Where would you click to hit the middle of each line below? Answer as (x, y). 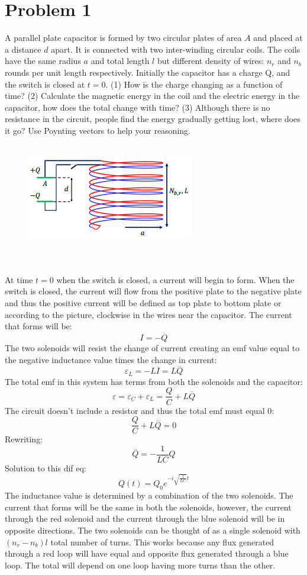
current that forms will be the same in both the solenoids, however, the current (148, 507)
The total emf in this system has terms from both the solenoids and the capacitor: (154, 381)
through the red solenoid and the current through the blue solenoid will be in (145, 518)
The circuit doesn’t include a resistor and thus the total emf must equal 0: (140, 410)
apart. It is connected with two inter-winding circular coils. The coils (176, 49)
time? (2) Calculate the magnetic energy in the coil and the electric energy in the (152, 96)
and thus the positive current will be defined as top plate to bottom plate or (143, 303)
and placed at (278, 38)
